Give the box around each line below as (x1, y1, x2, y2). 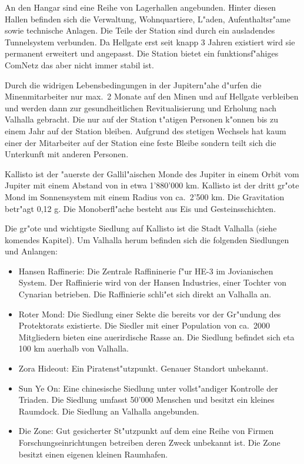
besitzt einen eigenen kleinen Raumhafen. (18, 448, 168, 460)
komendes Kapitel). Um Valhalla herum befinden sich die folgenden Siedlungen (5, 233, 289, 246)
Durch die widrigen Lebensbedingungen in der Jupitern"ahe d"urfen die (5, 78, 262, 91)
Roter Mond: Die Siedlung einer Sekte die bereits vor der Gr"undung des (18, 307, 281, 320)
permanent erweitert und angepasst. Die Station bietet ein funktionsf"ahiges (5, 47, 279, 59)
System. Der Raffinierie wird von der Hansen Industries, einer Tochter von (18, 276, 286, 289)
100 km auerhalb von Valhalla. (18, 342, 129, 354)
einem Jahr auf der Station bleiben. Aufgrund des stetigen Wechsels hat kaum (5, 124, 286, 137)
